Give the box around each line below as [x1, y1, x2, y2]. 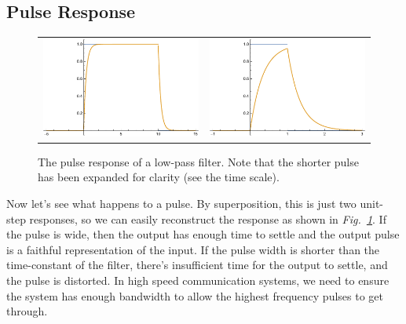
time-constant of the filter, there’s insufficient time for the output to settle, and [6, 257, 388, 273]
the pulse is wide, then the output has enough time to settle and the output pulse [6, 226, 400, 242]
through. [6, 303, 48, 319]
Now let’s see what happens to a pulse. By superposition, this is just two [6, 195, 357, 212]
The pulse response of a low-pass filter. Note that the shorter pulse [38, 153, 359, 169]
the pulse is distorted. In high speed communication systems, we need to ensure [6, 272, 390, 289]
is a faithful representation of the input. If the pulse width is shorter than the [6, 241, 380, 257]
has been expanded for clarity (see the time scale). [38, 169, 280, 185]
